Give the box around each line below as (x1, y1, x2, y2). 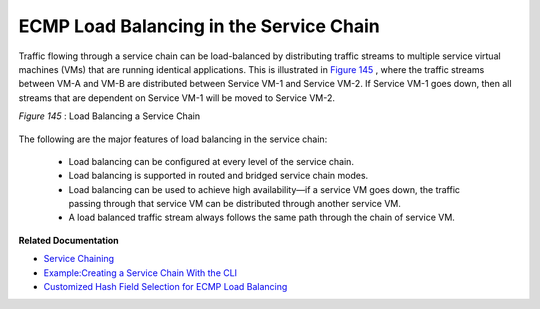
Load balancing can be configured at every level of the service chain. (68, 155, 355, 167)
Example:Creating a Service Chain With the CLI (43, 266, 238, 279)
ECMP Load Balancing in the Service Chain (18, 15, 380, 37)
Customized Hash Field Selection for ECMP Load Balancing (43, 281, 288, 293)
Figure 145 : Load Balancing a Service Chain (18, 110, 200, 122)
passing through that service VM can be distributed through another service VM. (68, 198, 402, 210)
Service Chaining (43, 253, 115, 265)
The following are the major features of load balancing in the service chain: (18, 133, 328, 145)
